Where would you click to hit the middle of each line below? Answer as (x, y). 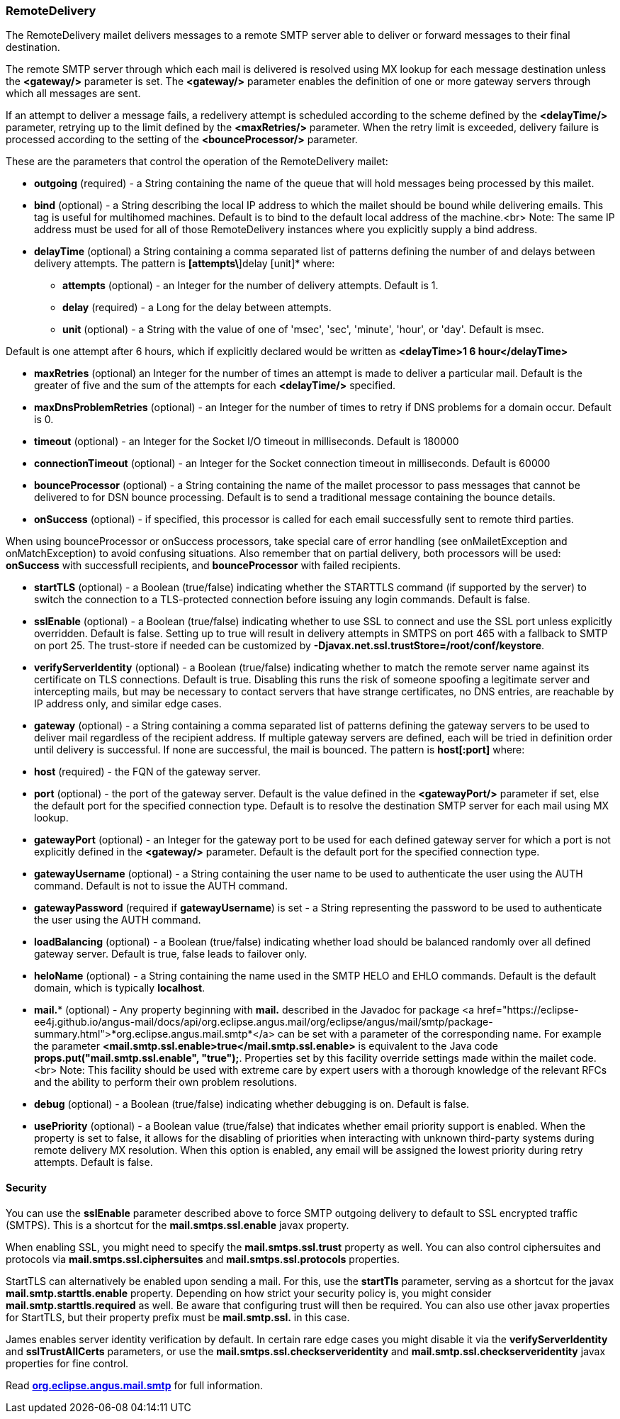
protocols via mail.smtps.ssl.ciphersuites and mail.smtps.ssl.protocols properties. (203, 1259)
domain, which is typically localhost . (120, 988)
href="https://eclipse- (528, 1010)
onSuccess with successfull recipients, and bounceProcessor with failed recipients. (203, 566)
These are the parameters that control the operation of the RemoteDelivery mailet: (197, 162)
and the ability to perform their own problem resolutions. (166, 1082)
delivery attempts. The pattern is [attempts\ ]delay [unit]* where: (185, 264)
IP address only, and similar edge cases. (128, 704)
